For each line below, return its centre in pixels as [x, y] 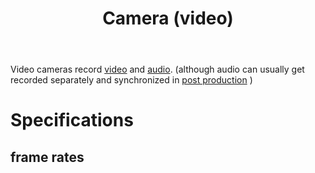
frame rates [47, 157]
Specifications [72, 120]
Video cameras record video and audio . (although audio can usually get [157, 69]
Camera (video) [168, 18]
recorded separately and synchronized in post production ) [131, 80]
